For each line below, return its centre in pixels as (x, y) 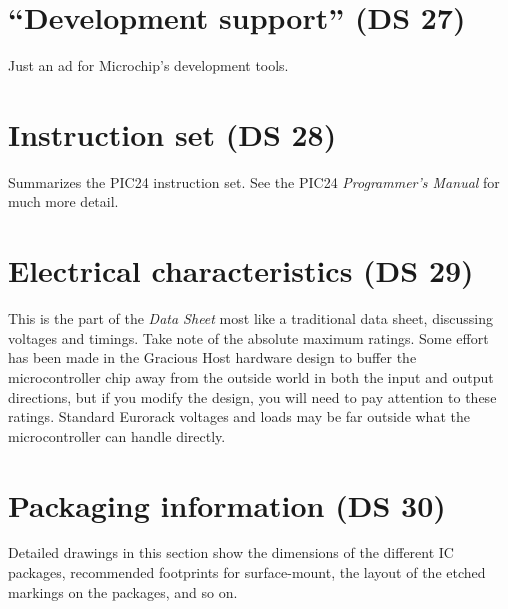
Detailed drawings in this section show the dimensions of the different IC (231, 552)
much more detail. (63, 201)
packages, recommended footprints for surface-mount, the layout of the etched (247, 572)
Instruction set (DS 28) (172, 133)
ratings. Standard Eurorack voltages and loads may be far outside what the (239, 416)
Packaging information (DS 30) (227, 504)
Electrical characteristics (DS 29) (241, 270)
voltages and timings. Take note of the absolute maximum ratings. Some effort (248, 337)
